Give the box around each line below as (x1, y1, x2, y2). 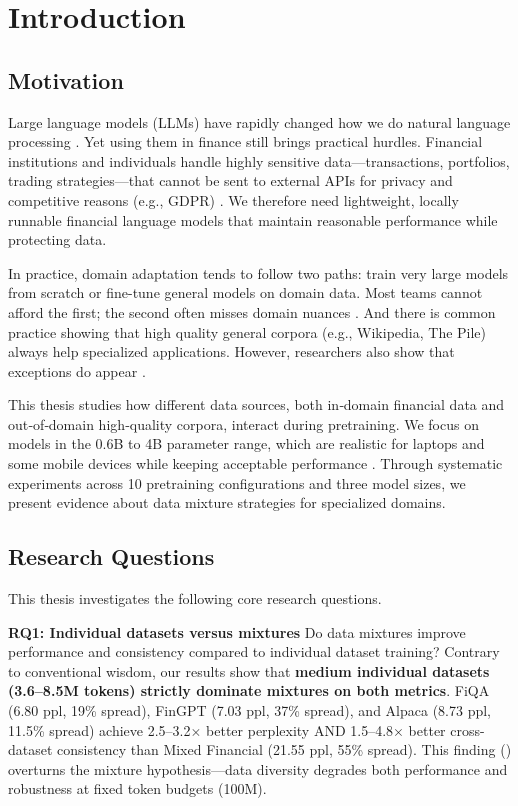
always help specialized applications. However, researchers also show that (8, 341, 455, 362)
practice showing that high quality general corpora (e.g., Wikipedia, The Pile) (8, 321, 487, 342)
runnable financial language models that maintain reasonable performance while (8, 209, 498, 230)
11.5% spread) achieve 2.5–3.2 (8, 719, 191, 740)
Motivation (8, 64, 124, 95)
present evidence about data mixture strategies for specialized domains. (8, 492, 446, 513)
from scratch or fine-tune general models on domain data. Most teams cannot (8, 282, 483, 303)
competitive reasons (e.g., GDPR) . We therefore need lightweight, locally (8, 189, 459, 210)
